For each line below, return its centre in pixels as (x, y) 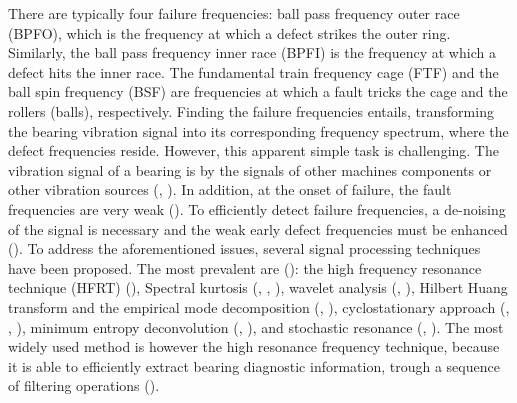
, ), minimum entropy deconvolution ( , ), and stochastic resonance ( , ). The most (256, 326)
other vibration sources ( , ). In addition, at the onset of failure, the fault (230, 189)
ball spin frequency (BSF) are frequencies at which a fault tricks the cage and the (258, 91)
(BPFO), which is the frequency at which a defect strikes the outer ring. (229, 32)
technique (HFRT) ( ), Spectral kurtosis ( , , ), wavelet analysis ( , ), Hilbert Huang (258, 287)
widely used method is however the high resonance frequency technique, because (254, 346)
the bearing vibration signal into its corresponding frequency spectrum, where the (258, 130)
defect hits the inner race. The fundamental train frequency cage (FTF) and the (253, 71)
